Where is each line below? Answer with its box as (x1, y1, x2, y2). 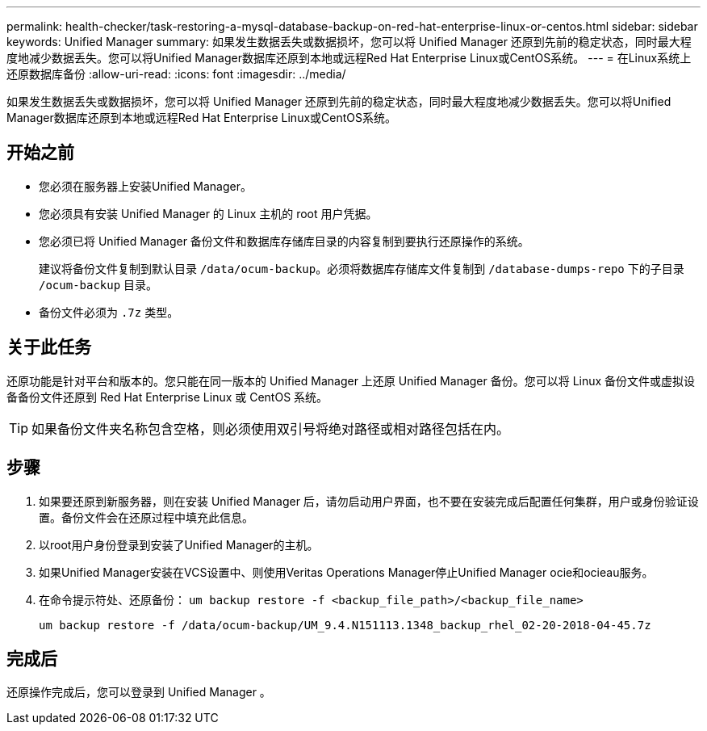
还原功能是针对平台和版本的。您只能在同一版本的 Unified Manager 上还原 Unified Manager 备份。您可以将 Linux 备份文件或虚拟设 (6, 373, 696, 388)
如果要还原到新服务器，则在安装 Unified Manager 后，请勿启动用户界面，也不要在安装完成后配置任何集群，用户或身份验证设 (39, 494, 699, 508)
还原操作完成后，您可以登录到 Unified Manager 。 (6, 685, 271, 699)
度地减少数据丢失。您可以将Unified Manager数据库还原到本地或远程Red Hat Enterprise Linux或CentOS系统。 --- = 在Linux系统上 (6, 51, 692, 65)
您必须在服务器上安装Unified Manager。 (39, 179, 252, 193)
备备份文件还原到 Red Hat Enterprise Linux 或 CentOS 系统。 (6, 389, 328, 404)
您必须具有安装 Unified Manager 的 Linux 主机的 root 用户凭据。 (39, 206, 378, 221)
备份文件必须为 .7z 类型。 (39, 305, 179, 319)
